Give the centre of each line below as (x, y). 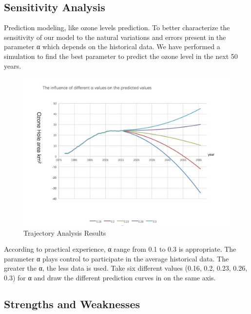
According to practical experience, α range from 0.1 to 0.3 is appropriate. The (120, 249)
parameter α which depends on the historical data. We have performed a (112, 46)
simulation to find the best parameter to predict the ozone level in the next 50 (121, 56)
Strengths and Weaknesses (72, 304)
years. (13, 65)
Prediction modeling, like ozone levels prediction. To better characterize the (117, 28)
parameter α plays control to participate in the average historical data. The (116, 258)
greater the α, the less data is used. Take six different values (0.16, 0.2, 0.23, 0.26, (126, 268)
